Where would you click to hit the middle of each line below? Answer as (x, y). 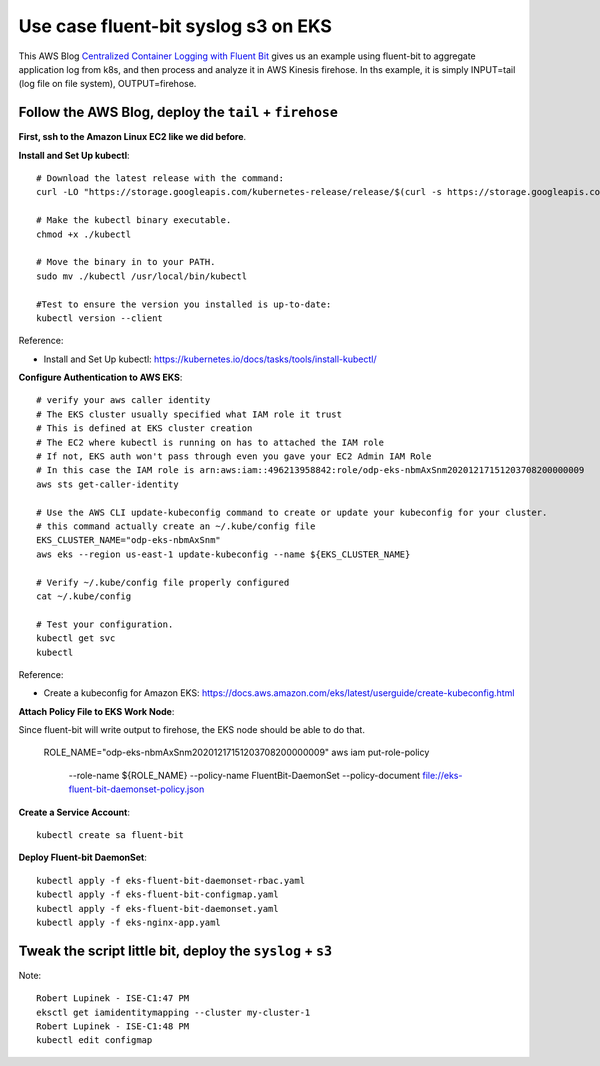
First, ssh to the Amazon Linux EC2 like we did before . (132, 137)
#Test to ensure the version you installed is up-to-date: (184, 304)
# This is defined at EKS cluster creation (144, 428)
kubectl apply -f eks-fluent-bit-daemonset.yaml (157, 908)
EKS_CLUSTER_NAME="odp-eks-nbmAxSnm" (129, 540)
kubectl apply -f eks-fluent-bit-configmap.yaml (157, 894)
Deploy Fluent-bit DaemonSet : (82, 857)
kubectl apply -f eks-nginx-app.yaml (129, 922)
